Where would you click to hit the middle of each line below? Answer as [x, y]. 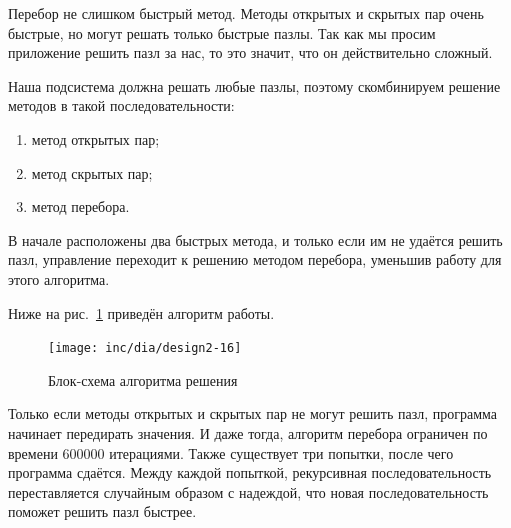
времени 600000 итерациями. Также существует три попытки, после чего [231, 452]
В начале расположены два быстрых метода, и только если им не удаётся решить [255, 239]
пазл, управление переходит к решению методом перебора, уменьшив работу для [255, 259]
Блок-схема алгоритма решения [143, 379]
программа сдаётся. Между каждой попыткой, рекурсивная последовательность [250, 472]
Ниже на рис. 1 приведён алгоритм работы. [141, 312]
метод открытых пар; [95, 138]
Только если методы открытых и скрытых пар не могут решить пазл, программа [253, 413]
